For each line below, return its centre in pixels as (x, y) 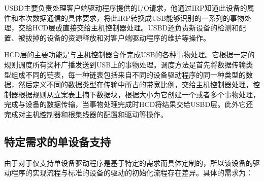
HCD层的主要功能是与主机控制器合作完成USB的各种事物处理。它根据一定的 (129, 55)
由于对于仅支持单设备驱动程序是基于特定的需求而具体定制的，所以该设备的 (128, 162)
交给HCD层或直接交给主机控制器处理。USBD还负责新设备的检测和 (128, 28)
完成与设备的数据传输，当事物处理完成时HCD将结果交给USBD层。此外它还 (129, 104)
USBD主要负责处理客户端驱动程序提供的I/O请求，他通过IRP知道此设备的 (126, 8)
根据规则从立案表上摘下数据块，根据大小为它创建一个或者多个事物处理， (139, 94)
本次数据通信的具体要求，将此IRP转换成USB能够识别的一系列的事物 (131, 17)
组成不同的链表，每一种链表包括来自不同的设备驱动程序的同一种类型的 (128, 74)
